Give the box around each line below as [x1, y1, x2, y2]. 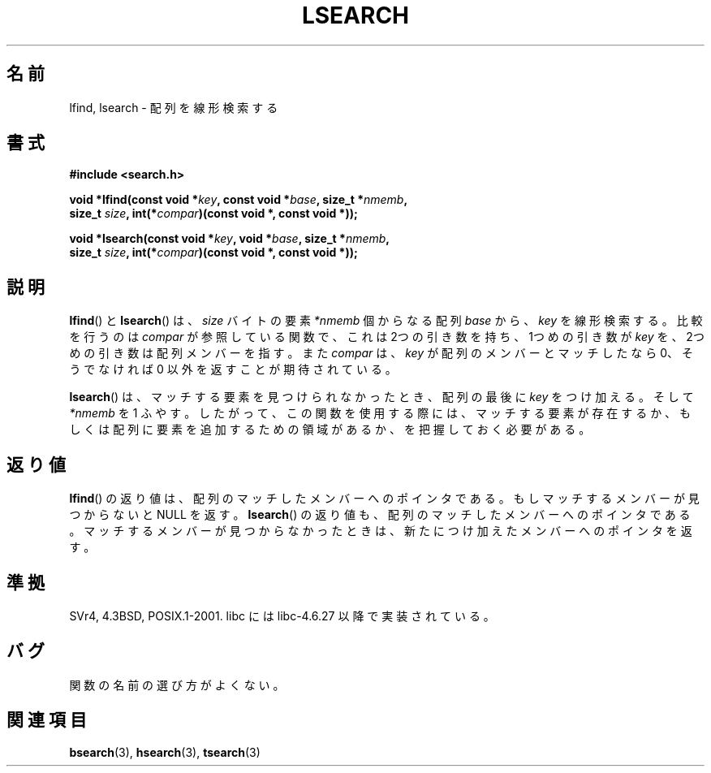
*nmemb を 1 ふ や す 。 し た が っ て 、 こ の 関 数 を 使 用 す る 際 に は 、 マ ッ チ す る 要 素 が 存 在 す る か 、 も [69, 406, 692, 421]
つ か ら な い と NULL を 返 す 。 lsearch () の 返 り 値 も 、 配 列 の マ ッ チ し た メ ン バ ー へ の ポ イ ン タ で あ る [69, 507, 691, 522]
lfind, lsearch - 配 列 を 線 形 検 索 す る [69, 100, 278, 114]
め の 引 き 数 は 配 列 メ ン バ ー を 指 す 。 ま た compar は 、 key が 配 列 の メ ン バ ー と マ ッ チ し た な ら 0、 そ [69, 346, 693, 361]
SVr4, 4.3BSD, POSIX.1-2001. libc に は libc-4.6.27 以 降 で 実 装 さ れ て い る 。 [69, 608, 495, 623]
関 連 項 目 [6, 710, 87, 731]
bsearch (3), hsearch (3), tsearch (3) [69, 745, 261, 759]
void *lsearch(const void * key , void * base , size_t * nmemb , [69, 231, 390, 246]
